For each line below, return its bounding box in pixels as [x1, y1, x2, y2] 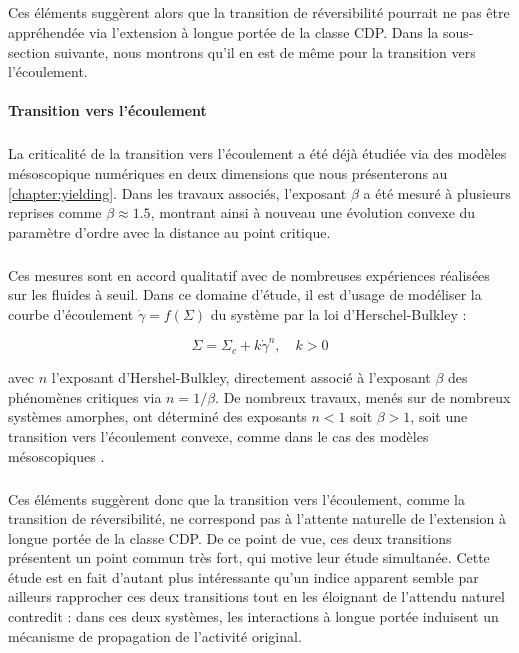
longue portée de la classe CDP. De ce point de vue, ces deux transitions [8, 527, 452, 548]
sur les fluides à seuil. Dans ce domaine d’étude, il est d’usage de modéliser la [8, 284, 482, 305]
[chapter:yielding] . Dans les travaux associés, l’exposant [8, 182, 347, 203]
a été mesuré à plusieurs [363, 182, 511, 203]
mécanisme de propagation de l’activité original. [8, 625, 302, 646]
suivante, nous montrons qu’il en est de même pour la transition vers [54, 41, 476, 62]
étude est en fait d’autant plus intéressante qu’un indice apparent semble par [8, 566, 479, 587]
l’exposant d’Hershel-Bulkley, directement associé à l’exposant [51, 367, 431, 388]
